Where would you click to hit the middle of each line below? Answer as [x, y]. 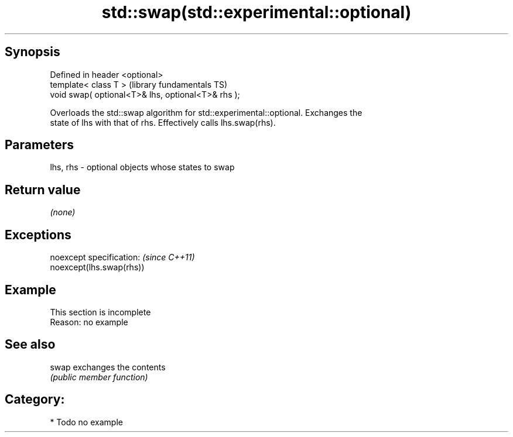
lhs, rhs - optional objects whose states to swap [142, 167]
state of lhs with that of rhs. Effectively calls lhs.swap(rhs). [163, 122]
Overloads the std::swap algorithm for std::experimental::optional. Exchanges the [206, 112]
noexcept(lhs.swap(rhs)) [97, 267]
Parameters [39, 145]
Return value [43, 190]
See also [30, 345]
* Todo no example [86, 422]
